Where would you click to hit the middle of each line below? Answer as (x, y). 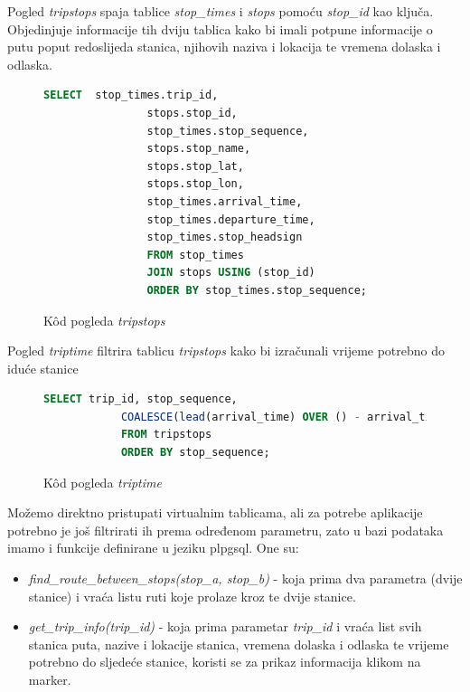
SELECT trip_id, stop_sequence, (141, 399)
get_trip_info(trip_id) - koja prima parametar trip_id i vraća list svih (225, 626)
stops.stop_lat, (195, 166)
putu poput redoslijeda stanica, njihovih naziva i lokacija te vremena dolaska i (224, 47)
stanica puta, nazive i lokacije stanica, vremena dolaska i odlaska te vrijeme (239, 644)
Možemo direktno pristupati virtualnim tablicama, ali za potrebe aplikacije (215, 512)
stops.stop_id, (192, 113)
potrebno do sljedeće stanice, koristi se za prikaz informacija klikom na (225, 662)
